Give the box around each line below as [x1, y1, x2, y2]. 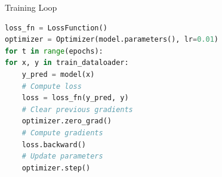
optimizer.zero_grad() [21, 117, 112, 126]
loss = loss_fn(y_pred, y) [21, 94, 129, 103]
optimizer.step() [21, 163, 91, 172]
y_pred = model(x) [21, 70, 95, 79]
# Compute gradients [21, 128, 103, 137]
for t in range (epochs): [5, 46, 103, 55]
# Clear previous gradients [21, 105, 133, 114]
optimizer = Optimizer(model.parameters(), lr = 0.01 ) [5, 35, 218, 44]
